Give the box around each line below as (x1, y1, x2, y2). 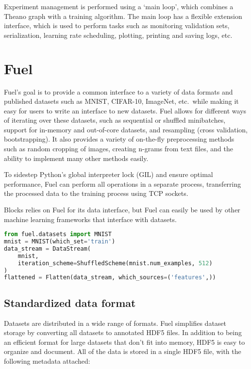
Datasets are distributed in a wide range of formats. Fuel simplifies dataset (4, 318, 227, 328)
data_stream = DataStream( (4, 245, 91, 252)
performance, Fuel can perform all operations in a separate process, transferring (4, 178, 241, 189)
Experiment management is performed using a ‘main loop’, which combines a (4, 1, 234, 11)
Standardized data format (4, 295, 136, 310)
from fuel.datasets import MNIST (4, 231, 112, 238)
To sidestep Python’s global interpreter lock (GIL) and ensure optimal (4, 169, 213, 179)
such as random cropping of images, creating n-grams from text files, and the (4, 144, 233, 154)
